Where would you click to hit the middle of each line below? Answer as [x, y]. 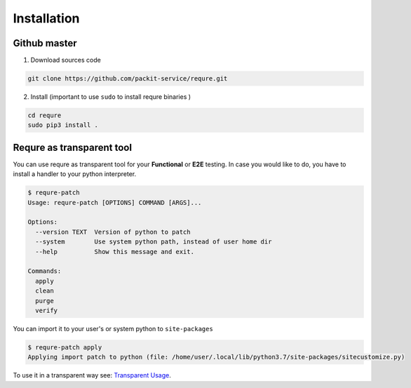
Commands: [45, 271]
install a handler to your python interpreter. [75, 174]
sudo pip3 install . [63, 125]
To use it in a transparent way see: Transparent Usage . [92, 375]
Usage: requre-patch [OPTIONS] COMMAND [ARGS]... [115, 202]
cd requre [45, 115]
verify [47, 310]
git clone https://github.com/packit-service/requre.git [128, 79]
